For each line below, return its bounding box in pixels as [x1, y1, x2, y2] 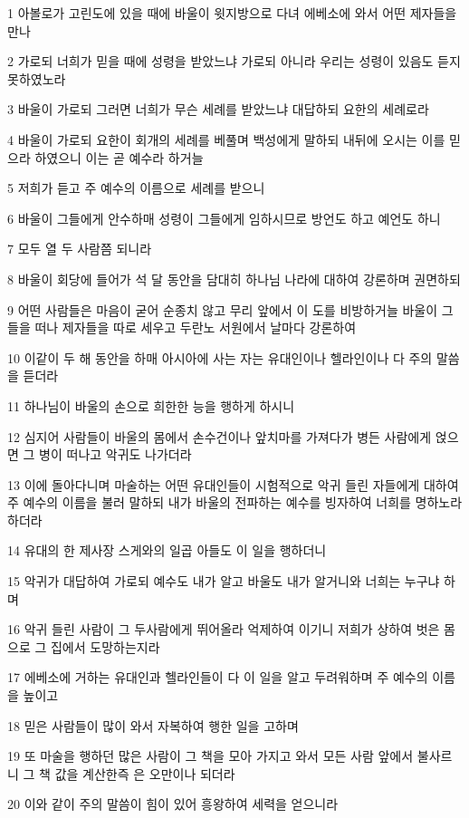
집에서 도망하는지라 [50, 637, 160, 656]
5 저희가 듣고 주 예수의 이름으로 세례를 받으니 [7, 178, 265, 197]
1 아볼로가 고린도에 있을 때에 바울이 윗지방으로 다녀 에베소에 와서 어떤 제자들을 [7, 4, 457, 22]
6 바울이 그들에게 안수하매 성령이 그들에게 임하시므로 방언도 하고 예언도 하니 [7, 208, 441, 227]
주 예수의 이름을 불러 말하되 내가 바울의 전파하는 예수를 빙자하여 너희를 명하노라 [7, 493, 463, 512]
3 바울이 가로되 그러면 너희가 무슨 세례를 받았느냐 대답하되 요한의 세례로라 [7, 100, 429, 119]
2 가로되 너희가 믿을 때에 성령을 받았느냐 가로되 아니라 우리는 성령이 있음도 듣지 [7, 52, 461, 71]
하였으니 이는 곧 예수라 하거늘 [34, 148, 204, 167]
